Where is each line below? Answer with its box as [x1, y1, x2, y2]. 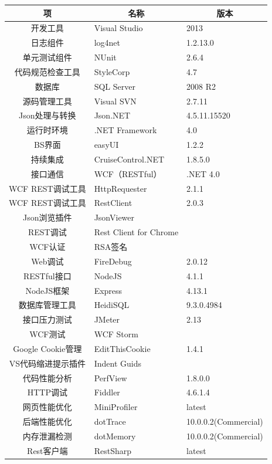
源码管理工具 [22, 94, 72, 107]
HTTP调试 [27, 386, 67, 398]
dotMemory [94, 429, 136, 442]
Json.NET [94, 109, 131, 121]
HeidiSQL [94, 299, 130, 311]
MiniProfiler [94, 401, 138, 413]
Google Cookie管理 [13, 342, 82, 354]
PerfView [94, 371, 127, 384]
